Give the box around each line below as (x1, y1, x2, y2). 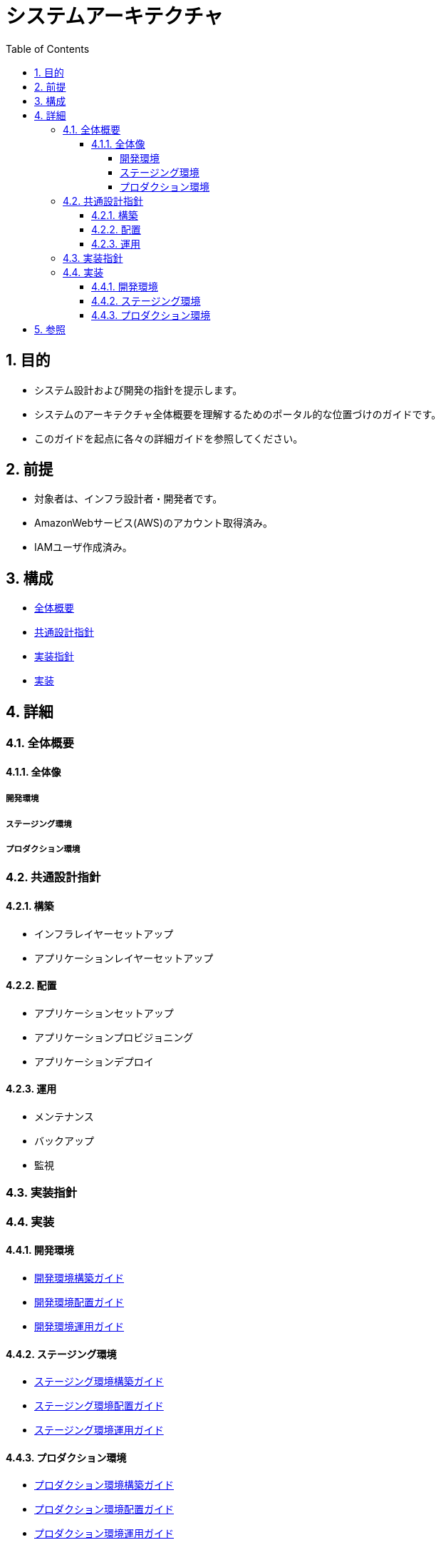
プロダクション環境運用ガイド (34, 1527, 174, 1540)
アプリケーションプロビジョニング (34, 1030, 194, 1043)
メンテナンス (34, 1110, 94, 1123)
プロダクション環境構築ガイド (34, 1479, 174, 1491)
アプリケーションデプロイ (34, 1055, 154, 1068)
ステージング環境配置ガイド (34, 1399, 164, 1412)
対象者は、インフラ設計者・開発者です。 (34, 492, 223, 505)
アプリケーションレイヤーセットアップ (34, 951, 214, 964)
